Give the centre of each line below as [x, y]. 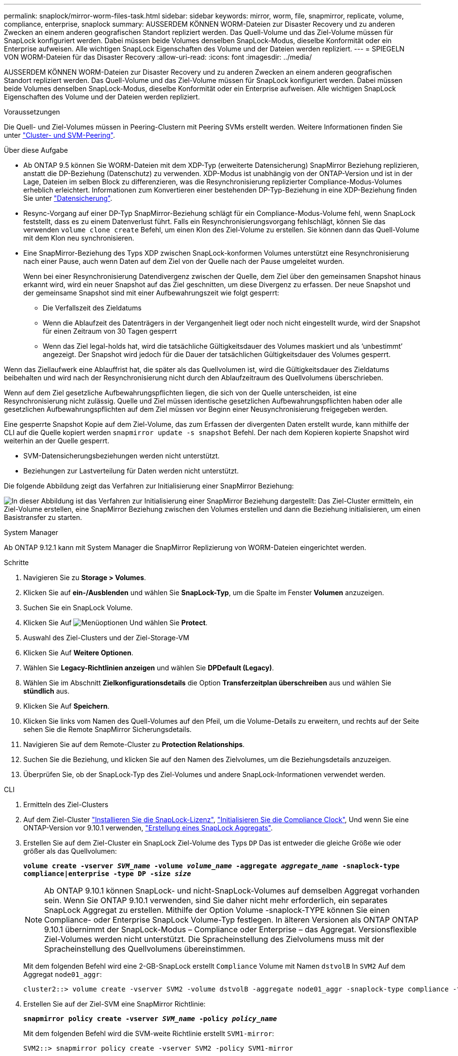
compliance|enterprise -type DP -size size [107, 874]
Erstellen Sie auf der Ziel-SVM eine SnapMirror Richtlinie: [114, 1004]
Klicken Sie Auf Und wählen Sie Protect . [115, 623]
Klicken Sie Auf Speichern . [66, 706]
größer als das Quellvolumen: [70, 851]
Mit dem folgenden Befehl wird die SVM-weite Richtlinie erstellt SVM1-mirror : [149, 1033]
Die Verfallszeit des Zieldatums [92, 308]
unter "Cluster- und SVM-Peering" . [59, 135]
